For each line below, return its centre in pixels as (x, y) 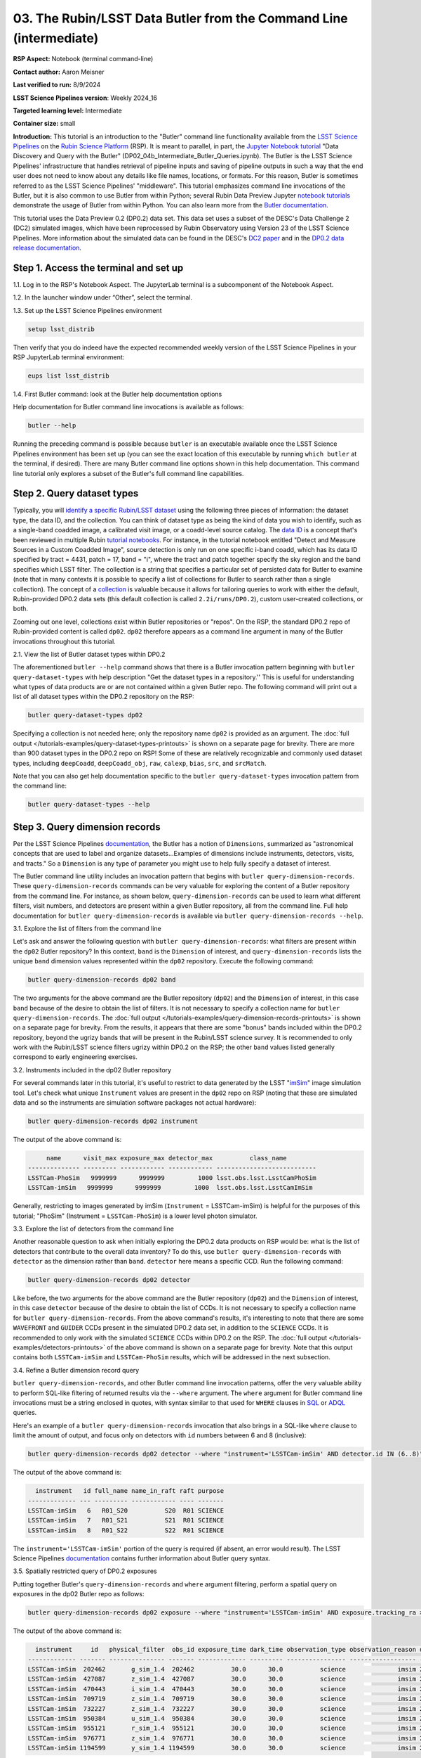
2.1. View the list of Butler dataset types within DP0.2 (89, 654)
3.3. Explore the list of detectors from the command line (94, 1228)
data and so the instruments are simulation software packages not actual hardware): (135, 1103)
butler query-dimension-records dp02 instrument (113, 1121)
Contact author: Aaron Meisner (59, 72)
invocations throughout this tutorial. (64, 641)
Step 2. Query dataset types (76, 493)
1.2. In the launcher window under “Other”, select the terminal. (103, 297)
